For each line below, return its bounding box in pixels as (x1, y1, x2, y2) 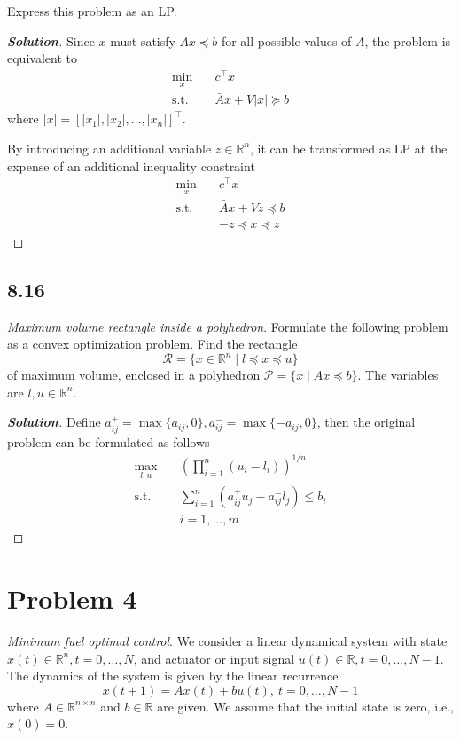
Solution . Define (7, 413, 101, 431)
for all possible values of (221, 31, 352, 50)
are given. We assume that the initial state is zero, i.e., (157, 696, 454, 715)
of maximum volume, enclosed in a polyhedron (7, 366, 261, 384)
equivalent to (7, 49, 77, 67)
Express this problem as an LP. (7, 2, 177, 20)
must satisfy (110, 31, 175, 50)
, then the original (316, 413, 416, 431)
